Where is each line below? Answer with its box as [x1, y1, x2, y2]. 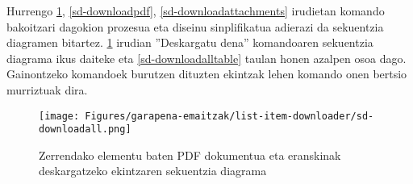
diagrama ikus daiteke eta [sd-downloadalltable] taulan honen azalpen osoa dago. [6, 49, 407, 66]
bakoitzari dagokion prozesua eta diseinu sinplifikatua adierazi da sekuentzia [6, 18, 384, 35]
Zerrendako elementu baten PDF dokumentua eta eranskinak [39, 146, 341, 163]
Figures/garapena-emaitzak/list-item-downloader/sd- [85, 110, 374, 122]
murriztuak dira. [6, 81, 88, 98]
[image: [39, 110, 80, 122]
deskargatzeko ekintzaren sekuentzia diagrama [39, 162, 267, 179]
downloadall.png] [39, 123, 131, 136]
